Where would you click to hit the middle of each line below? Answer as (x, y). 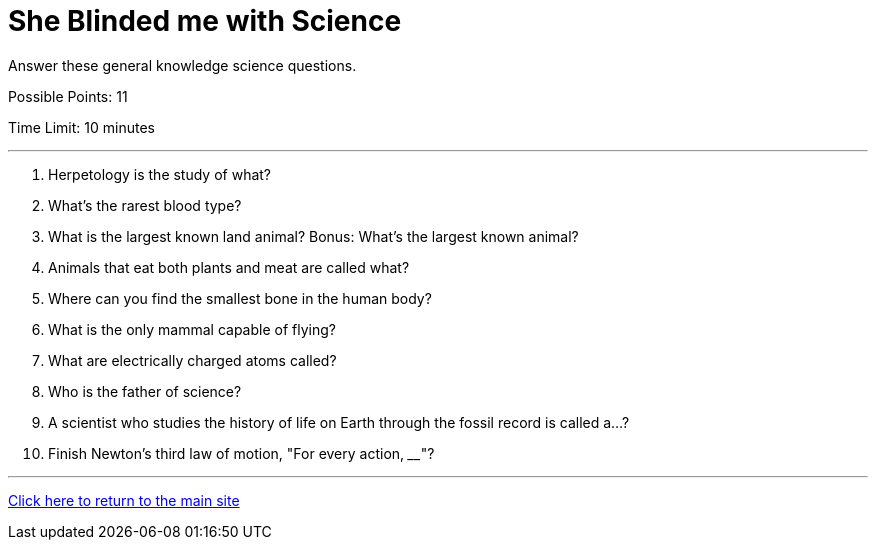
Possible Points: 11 (68, 96)
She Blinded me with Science (205, 21)
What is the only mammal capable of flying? (192, 329)
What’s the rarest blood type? (145, 205)
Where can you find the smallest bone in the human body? (240, 298)
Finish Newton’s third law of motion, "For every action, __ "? (241, 453)
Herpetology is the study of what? (160, 174)
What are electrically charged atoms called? (192, 360)
